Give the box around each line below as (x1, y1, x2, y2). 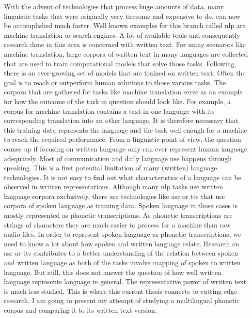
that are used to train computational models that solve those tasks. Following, (4, 58, 236, 68)
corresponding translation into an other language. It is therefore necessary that (4, 115, 238, 125)
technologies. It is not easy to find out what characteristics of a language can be (4, 172, 241, 182)
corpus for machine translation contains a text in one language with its (4, 106, 215, 116)
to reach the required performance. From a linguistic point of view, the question (4, 134, 241, 144)
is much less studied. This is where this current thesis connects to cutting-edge (4, 286, 237, 296)
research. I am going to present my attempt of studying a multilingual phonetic (4, 295, 240, 305)
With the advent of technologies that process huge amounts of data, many (4, 1, 224, 11)
